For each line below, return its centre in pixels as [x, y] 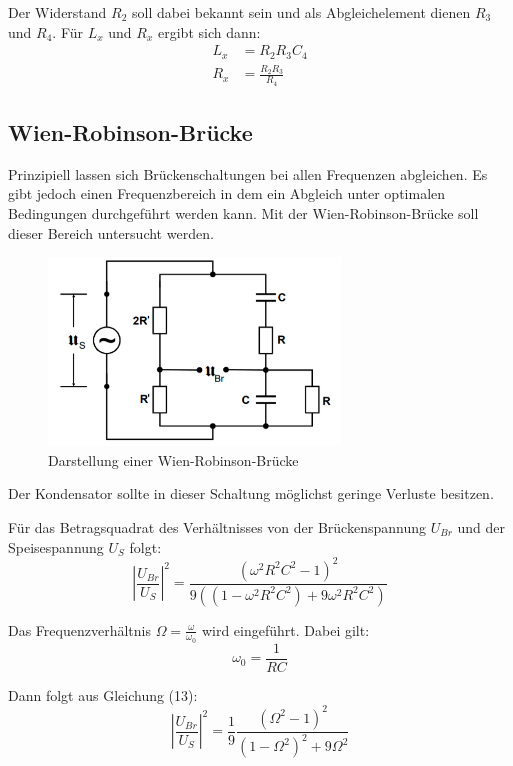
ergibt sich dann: [209, 31]
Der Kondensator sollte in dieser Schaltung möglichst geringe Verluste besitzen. [251, 493]
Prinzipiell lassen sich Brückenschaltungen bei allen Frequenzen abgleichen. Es [248, 173]
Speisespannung [56, 546]
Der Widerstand [57, 12]
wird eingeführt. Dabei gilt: [285, 629]
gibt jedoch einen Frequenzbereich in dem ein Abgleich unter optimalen [227, 193]
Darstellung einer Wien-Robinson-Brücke [173, 459]
